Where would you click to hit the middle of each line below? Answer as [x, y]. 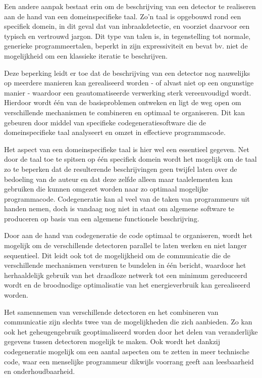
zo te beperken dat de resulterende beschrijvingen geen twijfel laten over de [121, 169]
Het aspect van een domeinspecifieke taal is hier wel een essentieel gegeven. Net [127, 149]
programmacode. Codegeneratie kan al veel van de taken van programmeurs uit [127, 198]
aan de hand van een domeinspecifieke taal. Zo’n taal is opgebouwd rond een [123, 16]
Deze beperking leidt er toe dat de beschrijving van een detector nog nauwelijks [127, 73]
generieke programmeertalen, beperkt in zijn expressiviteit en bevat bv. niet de [126, 46]
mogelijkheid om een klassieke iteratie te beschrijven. [86, 55]
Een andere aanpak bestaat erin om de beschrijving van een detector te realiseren [130, 6]
